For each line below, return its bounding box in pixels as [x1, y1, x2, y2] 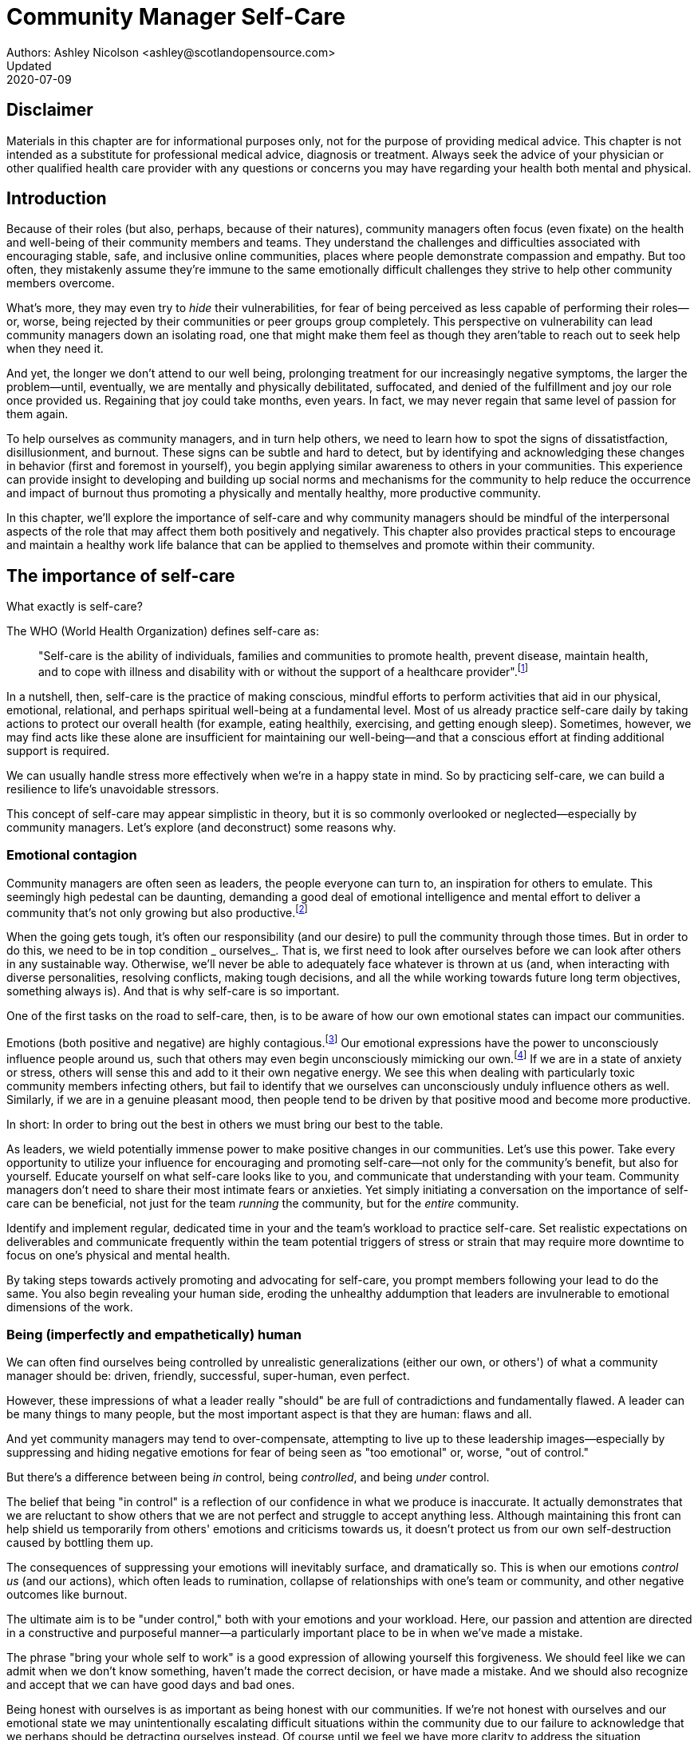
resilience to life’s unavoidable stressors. [6, 781, 219, 796]
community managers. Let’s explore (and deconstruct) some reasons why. [6, 820, 396, 834]
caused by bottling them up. [6, 1536, 154, 1550]
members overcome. [6, 276, 115, 291]
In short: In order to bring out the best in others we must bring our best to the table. [6, 1117, 444, 1131]
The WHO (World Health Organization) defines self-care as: [6, 624, 319, 639]
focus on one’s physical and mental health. [6, 1248, 231, 1262]
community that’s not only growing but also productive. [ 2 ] [6, 903, 308, 919]
